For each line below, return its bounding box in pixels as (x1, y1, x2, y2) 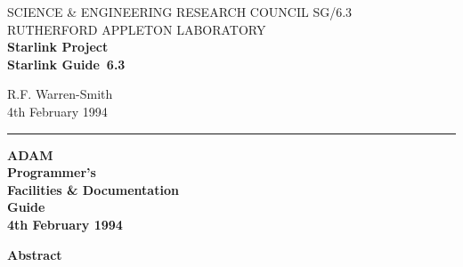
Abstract (7, 245, 62, 263)
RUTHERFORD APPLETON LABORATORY (7, 20, 266, 38)
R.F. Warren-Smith (7, 85, 113, 103)
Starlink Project (7, 37, 109, 56)
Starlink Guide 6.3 (7, 54, 126, 73)
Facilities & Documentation (7, 180, 179, 198)
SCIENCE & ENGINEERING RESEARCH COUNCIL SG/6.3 (7, 3, 353, 20)
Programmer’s (7, 163, 96, 182)
